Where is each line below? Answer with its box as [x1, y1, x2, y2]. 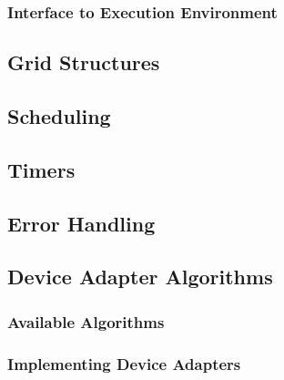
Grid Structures [7, 48, 160, 77]
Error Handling [7, 209, 156, 237]
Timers [7, 155, 76, 183]
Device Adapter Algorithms [7, 262, 273, 291]
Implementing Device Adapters [7, 352, 241, 375]
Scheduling [7, 102, 111, 130]
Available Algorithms [7, 310, 165, 333]
